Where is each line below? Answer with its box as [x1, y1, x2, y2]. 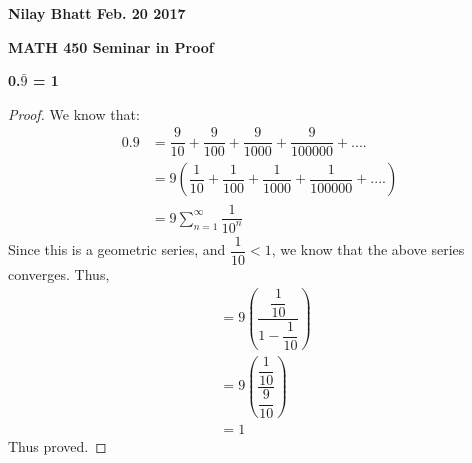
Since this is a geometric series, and [8, 239, 226, 260]
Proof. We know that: [8, 103, 140, 124]
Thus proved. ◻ [8, 435, 107, 456]
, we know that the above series [271, 239, 465, 260]
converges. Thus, [8, 264, 110, 284]
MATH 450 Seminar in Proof [8, 36, 214, 57]
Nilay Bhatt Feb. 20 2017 [8, 3, 186, 23]
